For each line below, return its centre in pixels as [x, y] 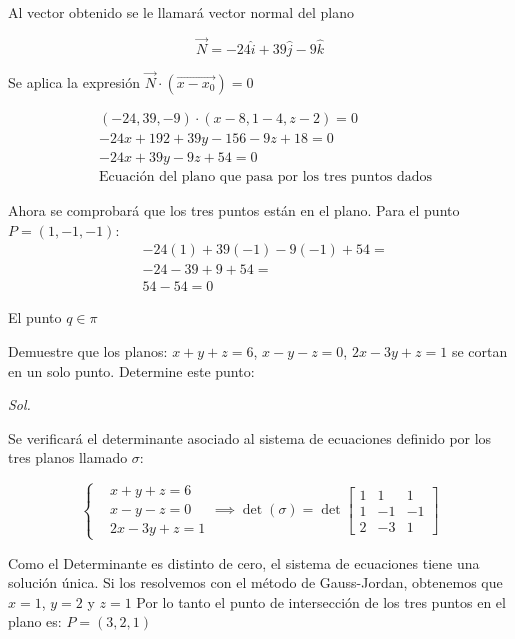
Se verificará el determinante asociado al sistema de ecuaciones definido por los [250, 437]
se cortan [479, 351]
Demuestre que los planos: [88, 351]
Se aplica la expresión [74, 82]
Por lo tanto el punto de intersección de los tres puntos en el [321, 601]
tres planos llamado [68, 457]
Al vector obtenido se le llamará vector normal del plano [181, 12]
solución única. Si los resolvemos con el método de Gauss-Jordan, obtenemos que [255, 582]
